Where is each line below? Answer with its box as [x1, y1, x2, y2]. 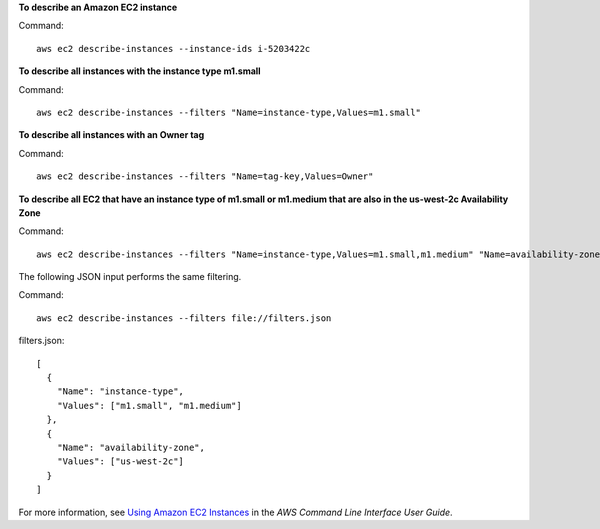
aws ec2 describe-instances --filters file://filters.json [36, 312, 332, 324]
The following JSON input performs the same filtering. [18, 271, 242, 283]
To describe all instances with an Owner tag [18, 129, 205, 141]
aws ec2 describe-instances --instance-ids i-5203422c [36, 43, 311, 54]
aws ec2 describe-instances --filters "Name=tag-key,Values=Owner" [36, 171, 374, 182]
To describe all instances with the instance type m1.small [18, 65, 261, 77]
